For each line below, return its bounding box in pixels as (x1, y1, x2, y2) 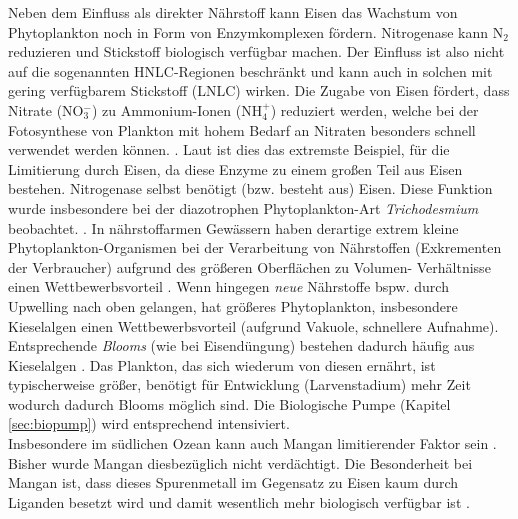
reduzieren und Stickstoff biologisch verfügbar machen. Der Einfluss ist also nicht (8, 41, 505, 62)
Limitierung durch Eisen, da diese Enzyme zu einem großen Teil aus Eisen (8, 158, 463, 179)
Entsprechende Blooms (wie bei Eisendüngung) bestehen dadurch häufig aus (8, 335, 475, 356)
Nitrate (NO (8, 99, 84, 120)
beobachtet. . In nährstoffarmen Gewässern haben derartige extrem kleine (8, 217, 459, 238)
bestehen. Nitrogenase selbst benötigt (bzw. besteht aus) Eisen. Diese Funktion (8, 178, 493, 199)
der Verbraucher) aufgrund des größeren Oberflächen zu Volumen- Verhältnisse (8, 256, 491, 277)
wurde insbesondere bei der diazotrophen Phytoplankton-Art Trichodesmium (8, 197, 479, 218)
